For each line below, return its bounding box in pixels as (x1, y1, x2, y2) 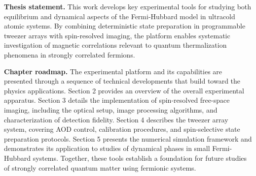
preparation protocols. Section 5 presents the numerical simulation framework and (4, 133, 252, 144)
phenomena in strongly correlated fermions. (4, 49, 135, 59)
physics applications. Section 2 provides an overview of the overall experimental (4, 85, 244, 95)
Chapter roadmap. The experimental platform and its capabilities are (4, 66, 222, 76)
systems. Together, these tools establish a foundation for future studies (33, 152, 247, 163)
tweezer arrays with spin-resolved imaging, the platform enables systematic (4, 30, 230, 40)
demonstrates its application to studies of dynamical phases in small (4, 143, 210, 153)
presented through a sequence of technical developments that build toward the (4, 76, 241, 86)
